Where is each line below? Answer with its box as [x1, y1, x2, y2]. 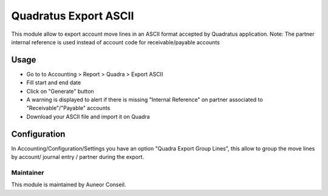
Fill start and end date [26, 79, 81, 86]
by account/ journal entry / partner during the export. [11, 154, 145, 161]
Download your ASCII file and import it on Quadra [26, 113, 150, 120]
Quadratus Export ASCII [11, 9, 134, 22]
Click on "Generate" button [26, 87, 94, 95]
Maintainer [11, 168, 44, 177]
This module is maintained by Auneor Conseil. [11, 181, 126, 188]
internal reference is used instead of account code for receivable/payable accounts [11, 38, 220, 46]
